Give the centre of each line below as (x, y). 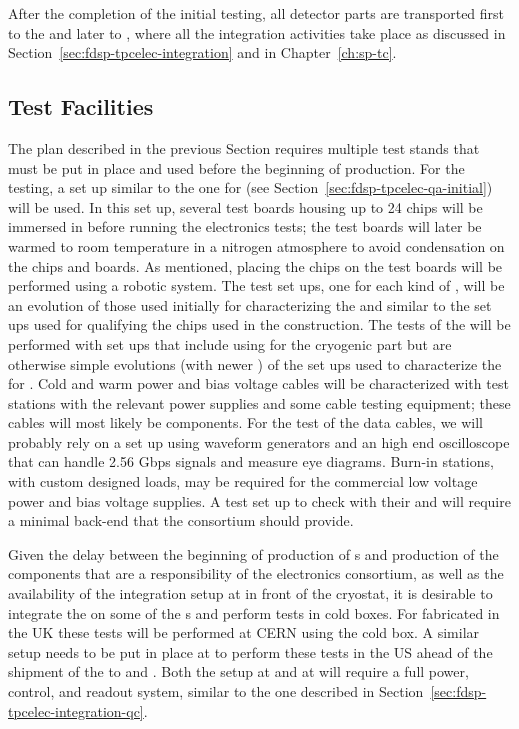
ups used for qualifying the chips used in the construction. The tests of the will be (259, 324)
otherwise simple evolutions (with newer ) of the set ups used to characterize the (255, 363)
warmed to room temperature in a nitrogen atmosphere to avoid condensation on (256, 245)
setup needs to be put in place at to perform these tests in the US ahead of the (250, 651)
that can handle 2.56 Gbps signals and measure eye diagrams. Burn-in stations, (251, 461)
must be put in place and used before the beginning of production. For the (236, 167)
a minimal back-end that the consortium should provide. (181, 520)
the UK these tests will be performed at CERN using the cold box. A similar (244, 632)
